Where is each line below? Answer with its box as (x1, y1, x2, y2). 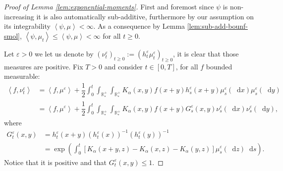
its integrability (4, 21, 51, 31)
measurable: (4, 71, 40, 81)
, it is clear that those (173, 48, 239, 58)
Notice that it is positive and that (4, 157, 107, 167)
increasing (4, 11, 34, 21)
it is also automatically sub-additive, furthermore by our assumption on (36, 11, 254, 21)
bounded (206, 61, 232, 71)
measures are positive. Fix (4, 61, 83, 71)
